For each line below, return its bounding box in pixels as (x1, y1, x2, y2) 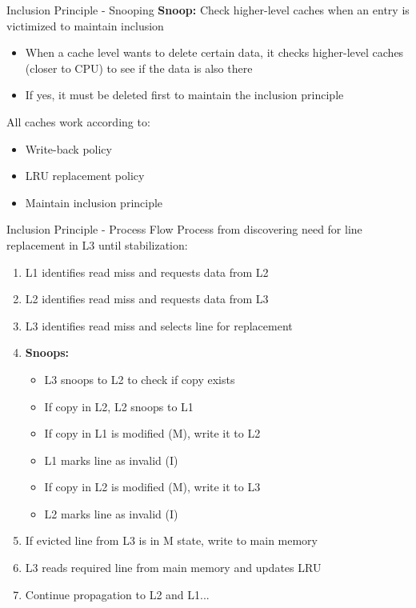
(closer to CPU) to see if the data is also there (25, 59, 253, 76)
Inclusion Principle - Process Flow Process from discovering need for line (6, 221, 362, 238)
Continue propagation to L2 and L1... (25, 586, 210, 602)
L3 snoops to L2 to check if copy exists (44, 370, 235, 387)
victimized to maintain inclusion (6, 17, 164, 34)
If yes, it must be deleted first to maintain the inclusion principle (25, 86, 344, 103)
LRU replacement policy (25, 167, 145, 184)
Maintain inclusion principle (25, 194, 163, 210)
